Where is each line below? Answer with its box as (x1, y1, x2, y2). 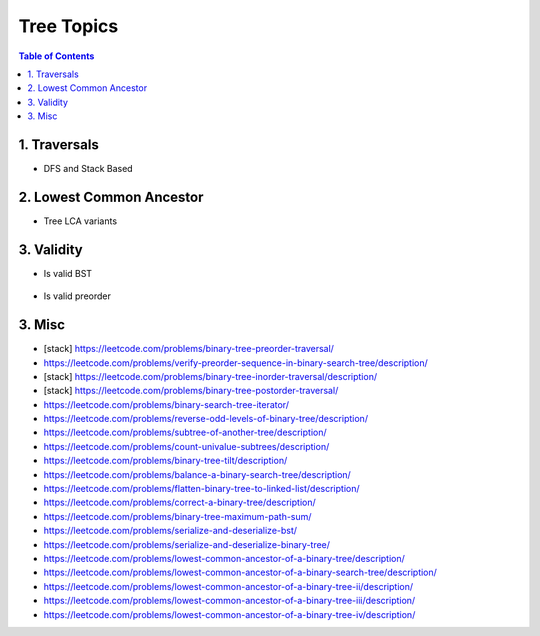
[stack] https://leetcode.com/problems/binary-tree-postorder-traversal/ (43, 385, 339, 397)
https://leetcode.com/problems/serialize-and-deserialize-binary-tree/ (43, 538, 330, 550)
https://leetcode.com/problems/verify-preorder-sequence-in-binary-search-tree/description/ (43, 356, 429, 369)
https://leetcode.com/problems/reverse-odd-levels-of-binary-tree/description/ (43, 413, 369, 425)
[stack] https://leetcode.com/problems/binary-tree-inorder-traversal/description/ (43, 370, 378, 382)
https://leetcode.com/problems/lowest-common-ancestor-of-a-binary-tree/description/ (43, 552, 405, 564)
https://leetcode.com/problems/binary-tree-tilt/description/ (43, 455, 288, 467)
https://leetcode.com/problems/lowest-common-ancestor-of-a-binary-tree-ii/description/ (43, 580, 414, 592)
